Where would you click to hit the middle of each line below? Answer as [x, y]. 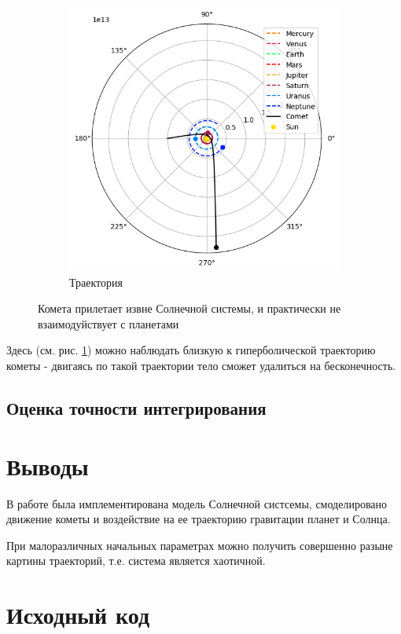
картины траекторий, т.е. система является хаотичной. [136, 561]
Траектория [96, 282]
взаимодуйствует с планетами [109, 323]
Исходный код [78, 615]
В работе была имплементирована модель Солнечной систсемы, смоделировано [197, 503]
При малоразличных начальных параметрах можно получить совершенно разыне [200, 545]
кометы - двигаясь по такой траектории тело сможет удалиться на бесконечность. [201, 366]
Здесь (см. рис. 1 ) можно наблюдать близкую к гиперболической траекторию [191, 350]
